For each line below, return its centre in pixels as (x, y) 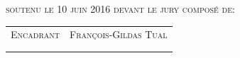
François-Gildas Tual (118, 34)
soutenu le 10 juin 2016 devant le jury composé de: (120, 8)
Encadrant (35, 34)
